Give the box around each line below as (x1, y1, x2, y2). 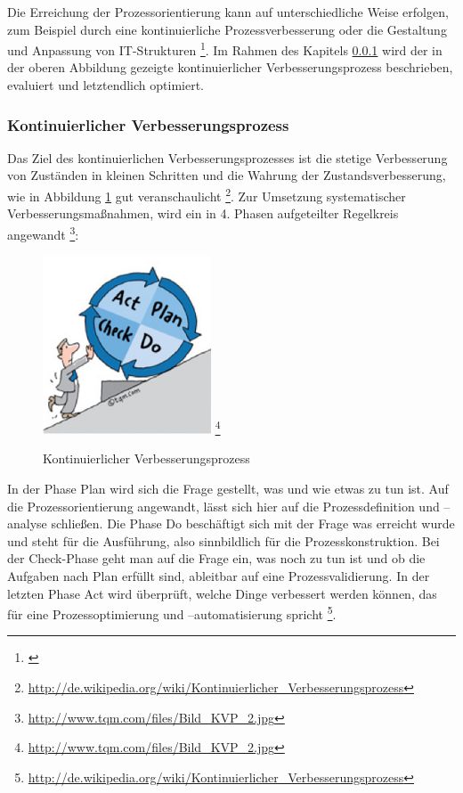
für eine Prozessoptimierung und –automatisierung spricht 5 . (7, 602, 337, 623)
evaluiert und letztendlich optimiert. (7, 76, 204, 94)
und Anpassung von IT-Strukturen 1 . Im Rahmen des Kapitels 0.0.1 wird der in (7, 38, 443, 59)
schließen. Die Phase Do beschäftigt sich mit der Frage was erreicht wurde (51, 514, 455, 533)
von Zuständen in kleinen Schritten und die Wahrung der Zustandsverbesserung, (7, 166, 446, 184)
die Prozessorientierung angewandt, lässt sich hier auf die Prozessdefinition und (7, 496, 440, 515)
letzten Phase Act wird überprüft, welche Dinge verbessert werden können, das (7, 584, 437, 602)
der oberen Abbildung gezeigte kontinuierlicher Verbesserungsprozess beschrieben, (7, 58, 453, 77)
